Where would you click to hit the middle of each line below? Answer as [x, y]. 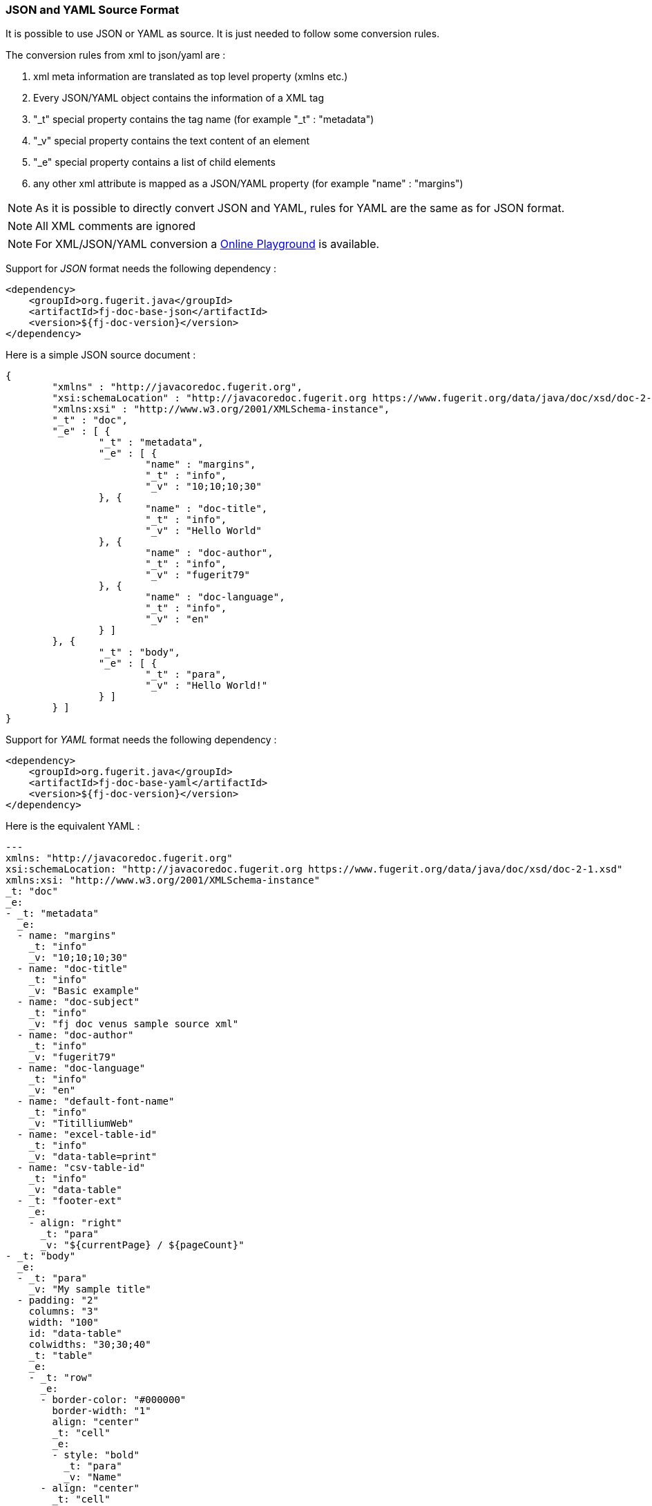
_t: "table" [61, 1356]
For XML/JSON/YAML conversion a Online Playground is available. [208, 244]
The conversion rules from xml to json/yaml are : [116, 55]
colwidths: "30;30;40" [90, 1345]
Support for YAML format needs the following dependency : [141, 740]
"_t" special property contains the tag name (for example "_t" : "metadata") [204, 120]
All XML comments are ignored [116, 226]
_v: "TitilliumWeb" [81, 1124]
